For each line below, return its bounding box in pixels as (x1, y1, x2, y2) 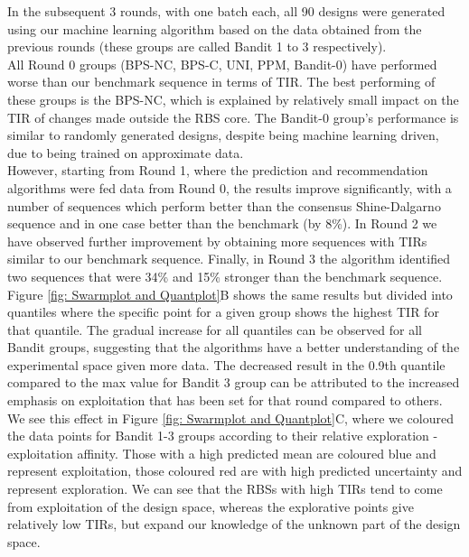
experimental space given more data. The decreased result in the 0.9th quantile (7, 355, 446, 374)
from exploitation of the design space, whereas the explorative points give (7, 497, 414, 515)
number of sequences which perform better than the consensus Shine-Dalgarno (7, 196, 441, 215)
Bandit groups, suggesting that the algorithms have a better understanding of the (7, 338, 460, 357)
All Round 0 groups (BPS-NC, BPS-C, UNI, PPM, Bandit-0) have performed (7, 54, 437, 73)
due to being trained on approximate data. (7, 143, 244, 162)
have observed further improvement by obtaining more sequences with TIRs (7, 231, 427, 250)
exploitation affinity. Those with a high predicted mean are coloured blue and (7, 443, 436, 462)
